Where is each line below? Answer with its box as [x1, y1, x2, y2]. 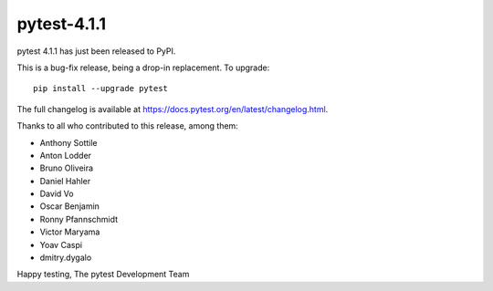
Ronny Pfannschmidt [39, 213, 119, 224]
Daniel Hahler [39, 175, 91, 186]
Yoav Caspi [39, 239, 82, 250]
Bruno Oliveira [39, 162, 94, 173]
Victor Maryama [39, 226, 100, 237]
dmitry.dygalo [39, 252, 92, 264]
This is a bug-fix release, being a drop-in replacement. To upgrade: [16, 62, 270, 73]
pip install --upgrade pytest [33, 83, 169, 94]
